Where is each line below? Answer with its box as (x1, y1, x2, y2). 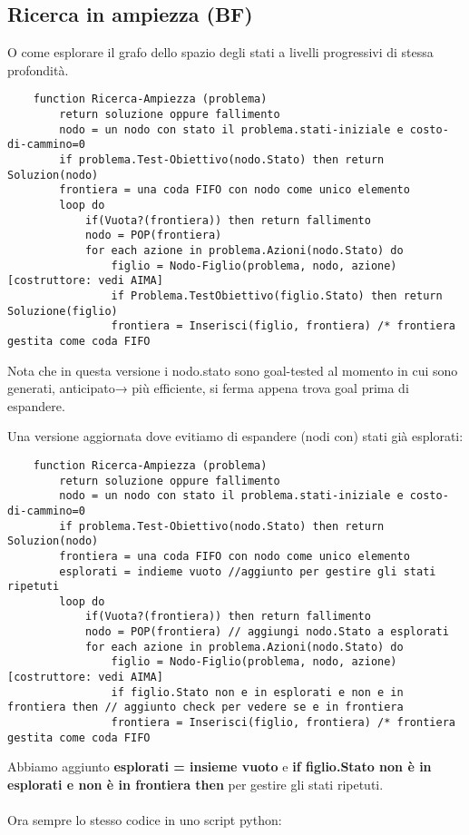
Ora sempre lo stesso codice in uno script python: (7, 810, 282, 830)
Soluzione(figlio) (7, 304, 118, 318)
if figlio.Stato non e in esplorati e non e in (111, 685, 404, 699)
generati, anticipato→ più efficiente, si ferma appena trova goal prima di (7, 378, 409, 398)
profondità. (7, 60, 69, 79)
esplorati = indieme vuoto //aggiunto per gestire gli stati (59, 565, 436, 578)
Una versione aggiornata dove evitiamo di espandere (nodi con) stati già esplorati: (7, 427, 464, 446)
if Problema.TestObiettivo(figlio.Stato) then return (111, 289, 443, 302)
